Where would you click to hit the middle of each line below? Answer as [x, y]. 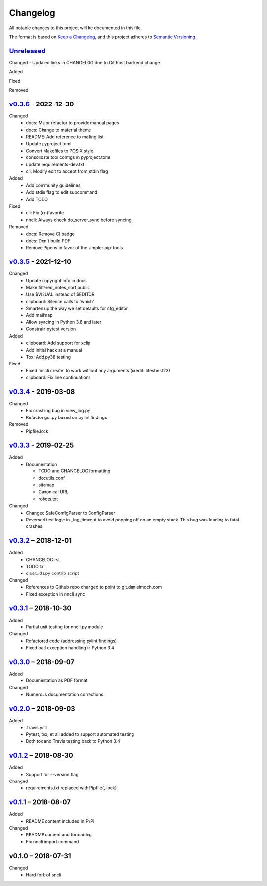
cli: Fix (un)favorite [45, 213]
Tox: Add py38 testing [48, 357]
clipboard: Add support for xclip [58, 343]
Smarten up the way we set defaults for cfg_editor [77, 308]
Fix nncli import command [52, 841]
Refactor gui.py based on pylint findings [67, 417]
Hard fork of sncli [44, 875]
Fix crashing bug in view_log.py [58, 411]
